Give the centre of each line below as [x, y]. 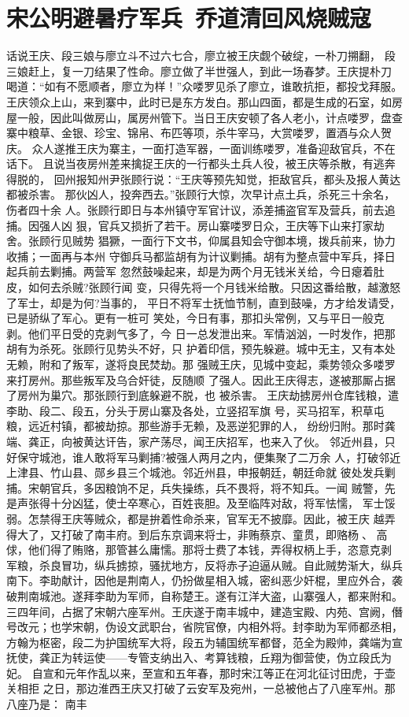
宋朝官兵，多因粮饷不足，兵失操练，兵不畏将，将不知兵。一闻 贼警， [206, 487]
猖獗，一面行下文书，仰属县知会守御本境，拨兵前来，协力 [247, 241]
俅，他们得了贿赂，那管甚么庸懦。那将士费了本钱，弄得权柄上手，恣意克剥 [199, 550]
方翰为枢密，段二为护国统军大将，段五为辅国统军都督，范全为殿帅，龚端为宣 [204, 642]
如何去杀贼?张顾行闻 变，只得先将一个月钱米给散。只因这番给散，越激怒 [214, 287]
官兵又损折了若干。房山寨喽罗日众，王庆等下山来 [225, 225]
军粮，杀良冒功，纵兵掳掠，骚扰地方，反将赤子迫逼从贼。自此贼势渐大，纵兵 [204, 565]
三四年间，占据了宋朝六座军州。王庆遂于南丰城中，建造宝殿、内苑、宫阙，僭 [204, 611]
